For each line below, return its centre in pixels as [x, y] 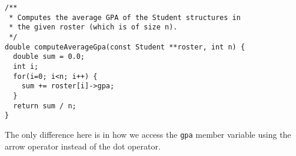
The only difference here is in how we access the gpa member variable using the [148, 134]
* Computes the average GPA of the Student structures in [125, 17]
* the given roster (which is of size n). [93, 27]
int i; [26, 66]
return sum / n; [45, 106]
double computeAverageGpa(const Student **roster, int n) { [125, 47]
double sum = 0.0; [49, 57]
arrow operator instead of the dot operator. [83, 146]
